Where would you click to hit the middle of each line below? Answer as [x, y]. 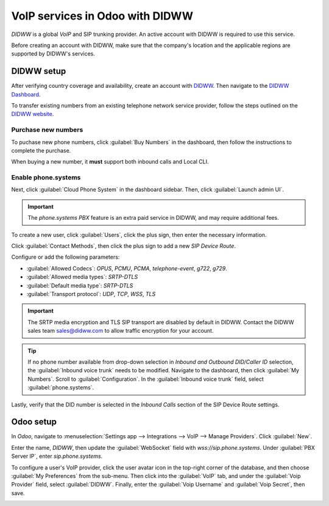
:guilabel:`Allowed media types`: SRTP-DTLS [82, 277]
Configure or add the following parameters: [65, 257]
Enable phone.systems [46, 178]
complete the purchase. [41, 150]
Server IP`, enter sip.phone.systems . [57, 456]
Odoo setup [34, 422]
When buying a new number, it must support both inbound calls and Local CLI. [110, 162]
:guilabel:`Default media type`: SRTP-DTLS [80, 285]
